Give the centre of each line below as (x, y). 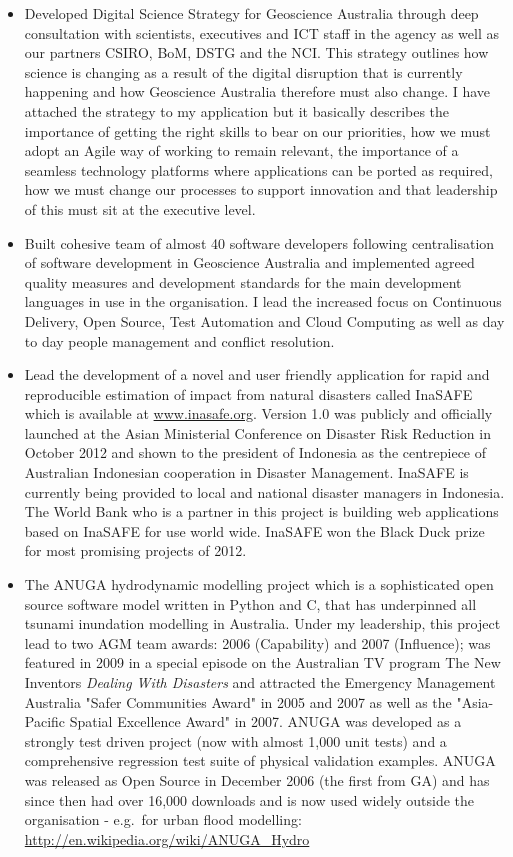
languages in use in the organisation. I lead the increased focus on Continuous (263, 301)
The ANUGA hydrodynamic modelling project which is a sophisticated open (259, 584)
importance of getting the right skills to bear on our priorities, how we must (257, 130)
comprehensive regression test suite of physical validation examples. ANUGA (260, 760)
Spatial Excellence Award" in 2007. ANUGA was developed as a (265, 721)
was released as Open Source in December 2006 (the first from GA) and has (257, 779)
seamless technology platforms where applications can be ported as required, (258, 169)
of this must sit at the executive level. (140, 208)
